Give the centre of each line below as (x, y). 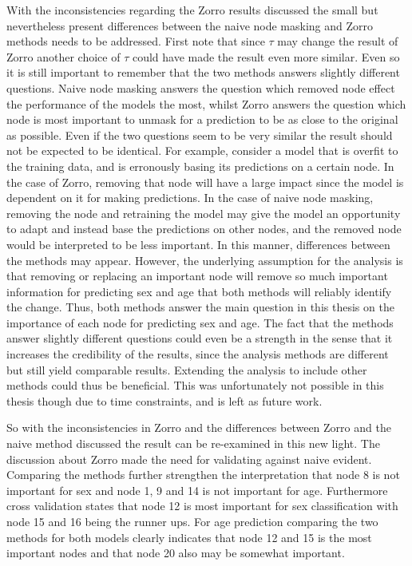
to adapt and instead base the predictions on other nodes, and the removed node (204, 229)
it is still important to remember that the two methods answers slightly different (203, 72)
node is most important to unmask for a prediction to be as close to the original (202, 119)
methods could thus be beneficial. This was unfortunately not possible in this (195, 385)
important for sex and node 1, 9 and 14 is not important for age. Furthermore (197, 490)
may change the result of (338, 41)
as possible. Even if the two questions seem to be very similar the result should (200, 135)
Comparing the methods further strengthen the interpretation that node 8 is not (203, 475)
